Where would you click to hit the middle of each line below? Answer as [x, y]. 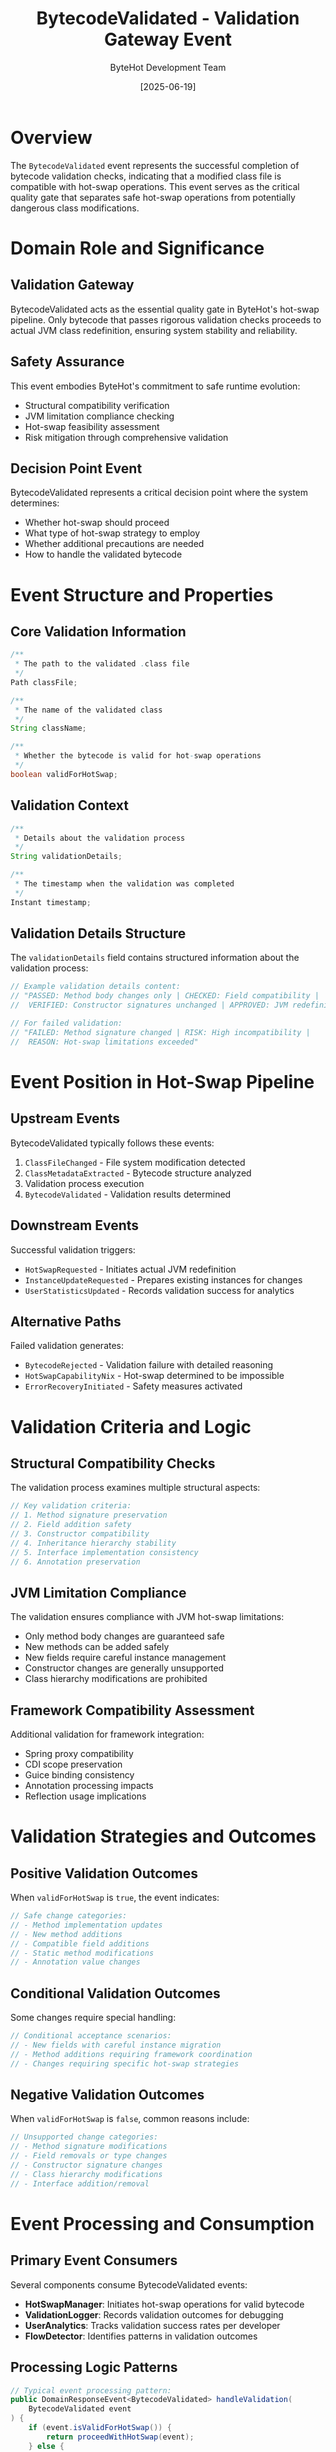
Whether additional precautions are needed [114, 544]
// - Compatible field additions [80, 1943]
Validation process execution [84, 1183]
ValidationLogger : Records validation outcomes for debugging [154, 2314]
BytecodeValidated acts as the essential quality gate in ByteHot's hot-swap [165, 309]
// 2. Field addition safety [71, 1525]
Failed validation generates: [67, 1346]
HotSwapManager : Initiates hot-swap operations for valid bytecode [164, 2304]
